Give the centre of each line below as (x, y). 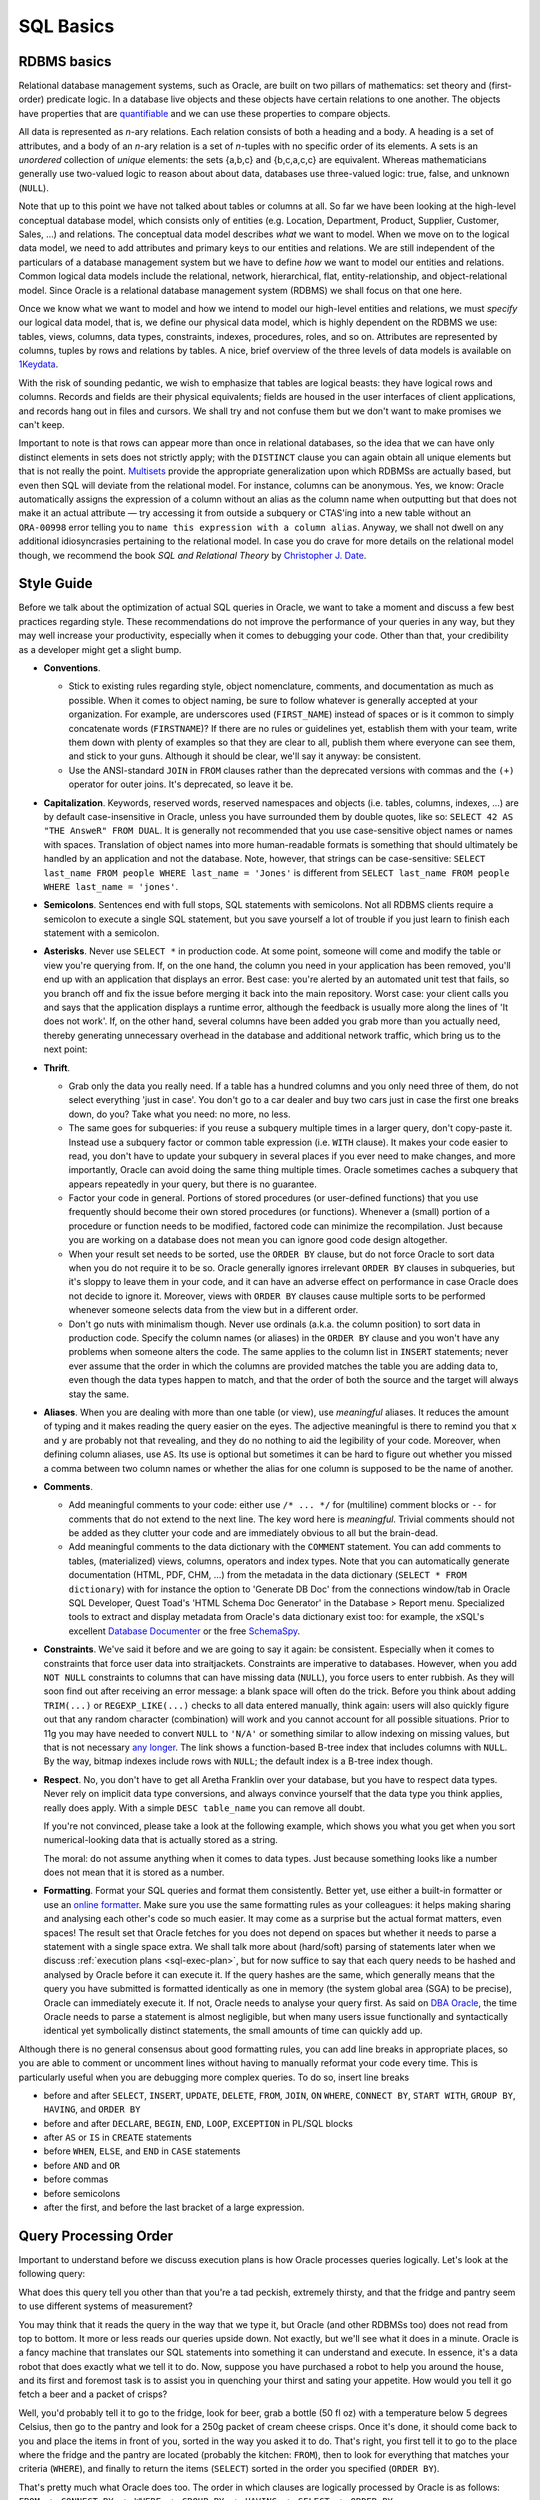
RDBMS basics (65, 61)
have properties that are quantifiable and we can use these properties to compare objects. (204, 113)
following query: (52, 2274)
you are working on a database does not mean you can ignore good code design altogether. (258, 1240)
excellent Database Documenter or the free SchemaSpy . (184, 1631)
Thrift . (56, 1067)
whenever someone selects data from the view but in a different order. (213, 1310)
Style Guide (56, 583)
